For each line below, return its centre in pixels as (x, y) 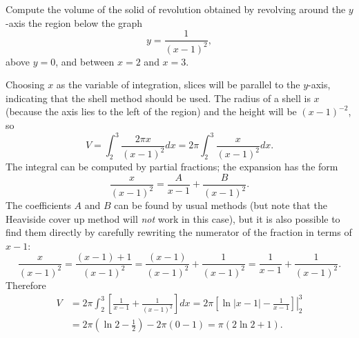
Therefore (26, 285)
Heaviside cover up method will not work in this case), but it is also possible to (173, 218)
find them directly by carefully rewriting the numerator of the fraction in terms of (179, 232)
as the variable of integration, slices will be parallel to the (178, 84)
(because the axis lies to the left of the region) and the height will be (151, 111)
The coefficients (38, 205)
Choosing (25, 84)
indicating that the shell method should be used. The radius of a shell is (158, 98)
